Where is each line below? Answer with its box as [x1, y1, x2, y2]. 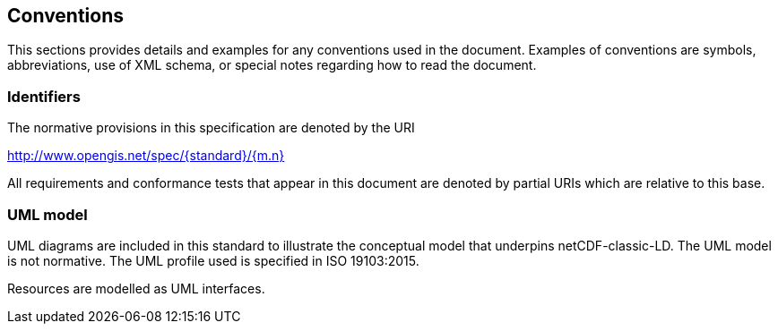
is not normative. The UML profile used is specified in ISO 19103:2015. [7, 252, 419, 268]
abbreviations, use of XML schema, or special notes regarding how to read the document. [7, 57, 537, 73]
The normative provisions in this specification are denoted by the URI [7, 120, 415, 136]
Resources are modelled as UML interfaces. [7, 280, 265, 296]
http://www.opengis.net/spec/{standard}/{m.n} [7, 148, 285, 164]
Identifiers [7, 87, 81, 106]
